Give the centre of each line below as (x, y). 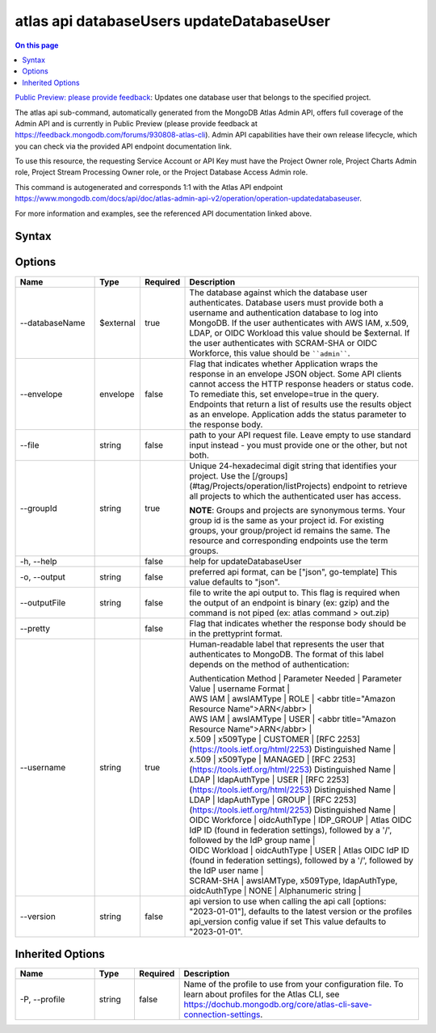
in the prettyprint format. (236, 633)
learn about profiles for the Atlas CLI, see (262, 994)
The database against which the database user (279, 293)
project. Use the (220, 475)
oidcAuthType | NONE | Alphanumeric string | (275, 891)
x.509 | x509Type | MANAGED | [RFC (260, 759)
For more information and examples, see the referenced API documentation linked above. (163, 213)
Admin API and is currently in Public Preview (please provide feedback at (136, 123)
